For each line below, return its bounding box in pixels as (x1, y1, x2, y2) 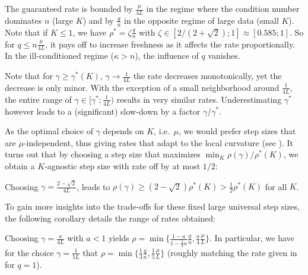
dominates (5, 14, 42, 26)
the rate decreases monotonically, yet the (133, 69, 282, 82)
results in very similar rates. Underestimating (116, 93, 282, 105)
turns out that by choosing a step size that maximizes (5, 148, 201, 160)
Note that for (5, 69, 53, 82)
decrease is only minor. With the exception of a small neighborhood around (5, 81, 280, 93)
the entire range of (5, 93, 72, 105)
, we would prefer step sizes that (178, 125, 296, 137)
